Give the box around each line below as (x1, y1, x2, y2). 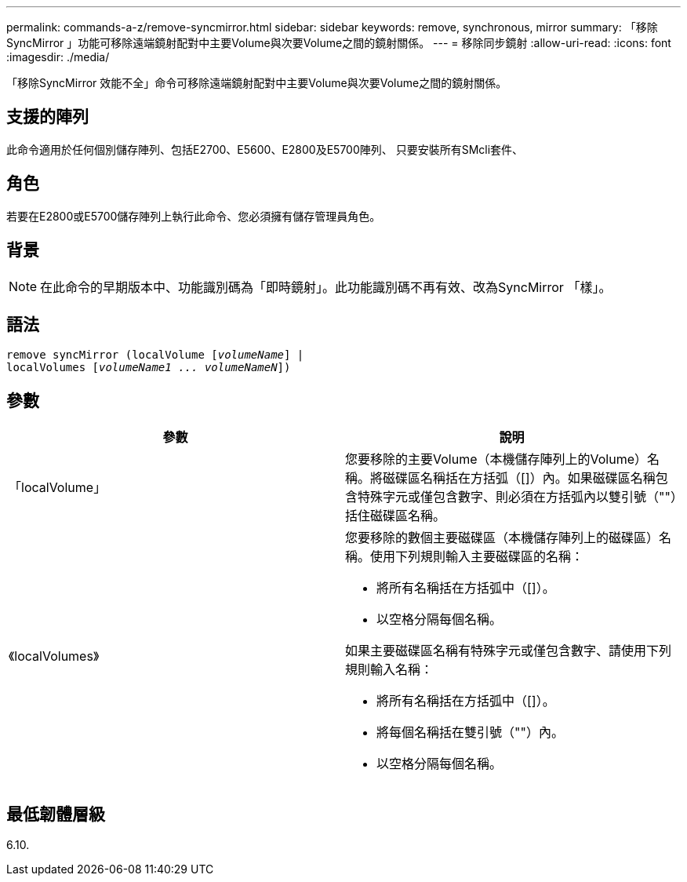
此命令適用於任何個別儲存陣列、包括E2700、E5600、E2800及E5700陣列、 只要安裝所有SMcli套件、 (6, 142, 524, 156)
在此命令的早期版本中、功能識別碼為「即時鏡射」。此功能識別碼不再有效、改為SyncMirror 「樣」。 (40, 279, 612, 295)
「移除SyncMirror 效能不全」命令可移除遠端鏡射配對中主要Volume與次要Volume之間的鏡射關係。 (6, 76, 507, 89)
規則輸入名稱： (345, 661, 434, 678)
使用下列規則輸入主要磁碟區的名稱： (370, 549, 584, 565)
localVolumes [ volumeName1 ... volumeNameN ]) (6, 361, 291, 374)
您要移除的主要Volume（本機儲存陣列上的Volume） (345, 451, 648, 468)
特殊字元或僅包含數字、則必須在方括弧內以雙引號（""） (358, 489, 677, 505)
